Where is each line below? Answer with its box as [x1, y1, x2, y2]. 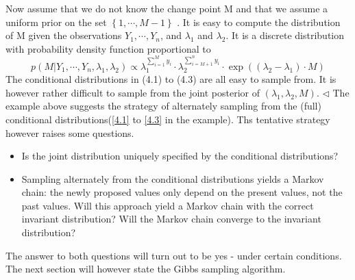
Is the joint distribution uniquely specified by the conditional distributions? [21, 149, 339, 163]
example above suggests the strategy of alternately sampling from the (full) [5, 99, 321, 113]
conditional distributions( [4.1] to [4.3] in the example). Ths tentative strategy [5, 112, 330, 126]
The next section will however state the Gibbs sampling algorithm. [5, 262, 286, 276]
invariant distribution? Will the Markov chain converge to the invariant [21, 212, 321, 226]
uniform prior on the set [5, 14, 107, 29]
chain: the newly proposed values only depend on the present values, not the [21, 185, 343, 199]
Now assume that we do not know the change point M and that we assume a [5, 1, 328, 15]
